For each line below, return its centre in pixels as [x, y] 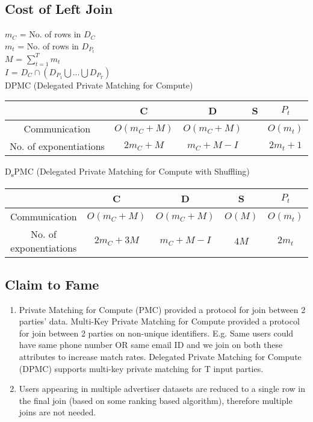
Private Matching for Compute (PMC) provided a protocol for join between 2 [162, 309]
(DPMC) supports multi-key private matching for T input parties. [141, 368]
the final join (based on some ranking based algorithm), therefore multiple [156, 400]
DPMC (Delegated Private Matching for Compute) [99, 85]
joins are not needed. [57, 412]
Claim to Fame [52, 284]
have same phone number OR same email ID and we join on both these [151, 345]
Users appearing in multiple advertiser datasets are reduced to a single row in [162, 389]
